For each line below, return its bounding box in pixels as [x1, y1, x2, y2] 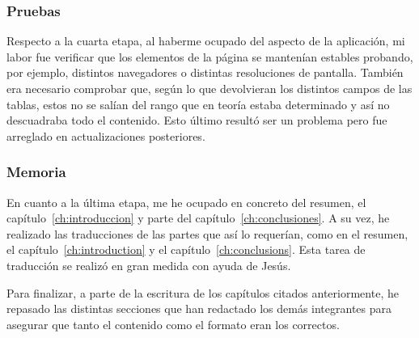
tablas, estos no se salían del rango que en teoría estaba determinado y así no [6, 95, 390, 112]
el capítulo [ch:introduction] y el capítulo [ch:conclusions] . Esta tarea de [6, 241, 366, 258]
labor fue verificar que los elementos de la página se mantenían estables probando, [6, 48, 413, 65]
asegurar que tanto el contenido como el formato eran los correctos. [6, 315, 340, 332]
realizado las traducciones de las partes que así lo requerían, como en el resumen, [6, 225, 408, 242]
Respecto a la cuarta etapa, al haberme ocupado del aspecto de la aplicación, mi [6, 32, 405, 49]
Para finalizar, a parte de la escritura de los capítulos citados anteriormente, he [6, 284, 399, 301]
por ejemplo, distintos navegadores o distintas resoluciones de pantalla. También [6, 64, 404, 81]
